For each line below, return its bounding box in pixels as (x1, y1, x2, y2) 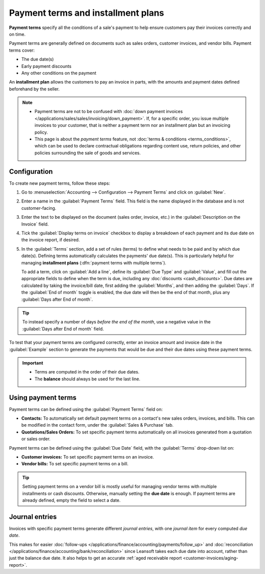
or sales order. (21, 436, 51, 442)
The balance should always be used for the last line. (34, 376, 141, 382)
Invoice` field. (21, 221, 49, 227)
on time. (9, 31, 26, 37)
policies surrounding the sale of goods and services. (34, 150, 141, 156)
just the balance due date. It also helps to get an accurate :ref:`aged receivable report (9, 555, 182, 561)
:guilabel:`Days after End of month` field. (22, 326, 104, 332)
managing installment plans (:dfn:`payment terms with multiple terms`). (21, 259, 166, 265)
